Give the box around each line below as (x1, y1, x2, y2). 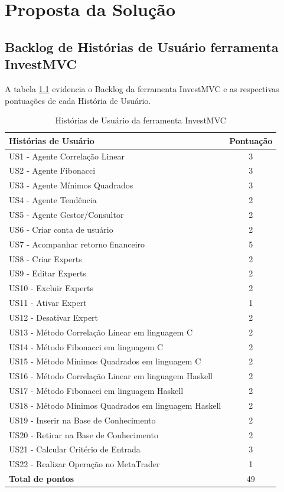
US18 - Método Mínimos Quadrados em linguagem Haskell (9, 399, 221, 411)
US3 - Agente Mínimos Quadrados (9, 179, 133, 191)
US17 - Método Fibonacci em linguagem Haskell (9, 385, 184, 397)
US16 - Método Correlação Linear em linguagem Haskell (9, 370, 213, 382)
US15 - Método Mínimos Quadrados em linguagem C (9, 355, 201, 367)
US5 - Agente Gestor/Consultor (9, 208, 124, 220)
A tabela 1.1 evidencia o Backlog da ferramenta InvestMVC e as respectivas (5, 82, 279, 95)
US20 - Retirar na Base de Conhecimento (9, 428, 158, 441)
